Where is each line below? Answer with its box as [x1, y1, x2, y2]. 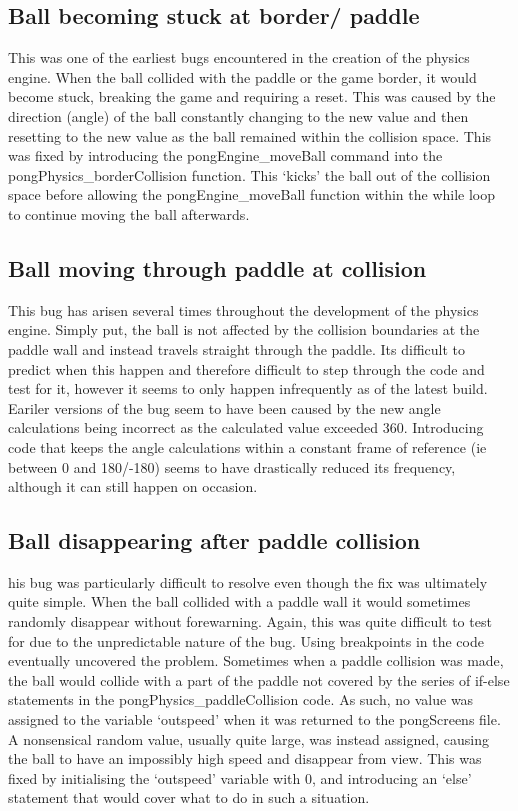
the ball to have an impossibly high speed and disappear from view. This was [8, 748, 482, 769]
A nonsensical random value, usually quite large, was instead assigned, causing [8, 728, 489, 749]
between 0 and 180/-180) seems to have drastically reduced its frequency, [8, 456, 456, 477]
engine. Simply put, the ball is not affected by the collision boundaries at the [8, 319, 480, 340]
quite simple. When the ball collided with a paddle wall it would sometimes [8, 591, 471, 612]
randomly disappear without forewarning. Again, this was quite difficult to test [8, 611, 492, 632]
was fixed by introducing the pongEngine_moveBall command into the [8, 145, 443, 166]
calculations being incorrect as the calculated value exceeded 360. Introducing [8, 417, 484, 438]
